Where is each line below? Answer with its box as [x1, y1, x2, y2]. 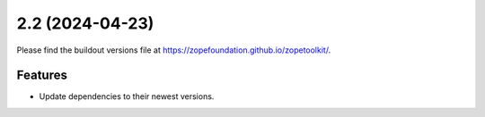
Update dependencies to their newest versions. [39, 91, 215, 102]
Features [16, 68, 67, 83]
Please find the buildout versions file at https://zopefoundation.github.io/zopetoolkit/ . [16, 45, 331, 55]
